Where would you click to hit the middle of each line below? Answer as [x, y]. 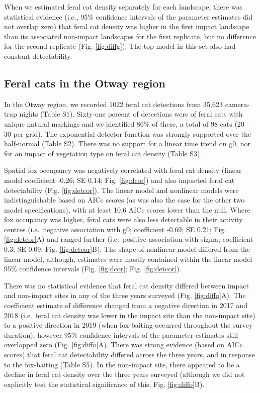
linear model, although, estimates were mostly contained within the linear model [128, 259]
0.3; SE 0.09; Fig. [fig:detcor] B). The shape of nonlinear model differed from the [127, 249]
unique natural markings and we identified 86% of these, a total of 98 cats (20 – [127, 123]
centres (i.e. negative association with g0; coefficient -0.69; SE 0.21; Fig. [115, 229]
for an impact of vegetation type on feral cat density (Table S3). [103, 153]
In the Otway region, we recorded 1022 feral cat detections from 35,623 [114, 104]
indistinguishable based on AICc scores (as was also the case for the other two [124, 200]
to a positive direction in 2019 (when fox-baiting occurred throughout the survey [128, 325]
